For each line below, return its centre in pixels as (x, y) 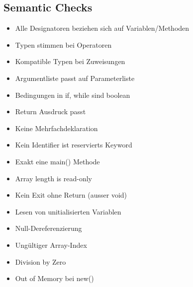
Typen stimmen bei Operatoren (63, 44)
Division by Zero (41, 261)
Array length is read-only (54, 178)
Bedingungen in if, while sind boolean (73, 95)
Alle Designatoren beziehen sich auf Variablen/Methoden (102, 28)
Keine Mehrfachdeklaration (56, 128)
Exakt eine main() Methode (57, 161)
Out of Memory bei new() (54, 278)
